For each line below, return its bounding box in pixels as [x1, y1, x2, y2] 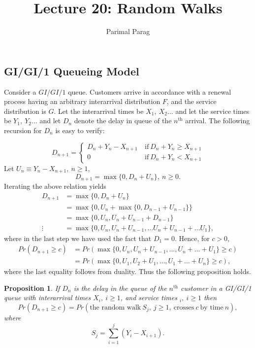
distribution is [4, 105, 46, 116]
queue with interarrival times [4, 292, 91, 303]
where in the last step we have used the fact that [4, 233, 152, 243]
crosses [173, 304, 194, 312]
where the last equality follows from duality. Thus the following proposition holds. [4, 266, 251, 277]
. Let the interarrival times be [54, 105, 144, 116]
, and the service [166, 96, 217, 106]
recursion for [4, 125, 42, 135]
